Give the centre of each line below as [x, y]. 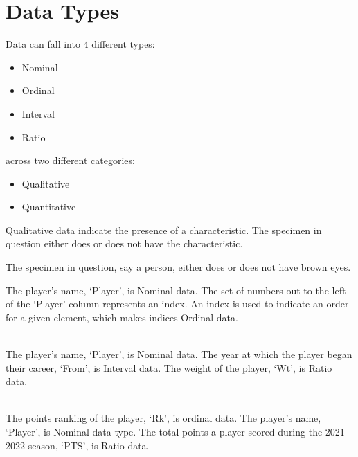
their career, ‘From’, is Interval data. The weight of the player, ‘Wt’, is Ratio [169, 367]
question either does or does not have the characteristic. [124, 243]
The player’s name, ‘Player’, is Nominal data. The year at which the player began [179, 354]
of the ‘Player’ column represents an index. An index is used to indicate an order [177, 304]
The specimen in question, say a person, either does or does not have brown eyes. [178, 267]
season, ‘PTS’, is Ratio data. [89, 445]
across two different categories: [70, 160]
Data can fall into [43, 44]
